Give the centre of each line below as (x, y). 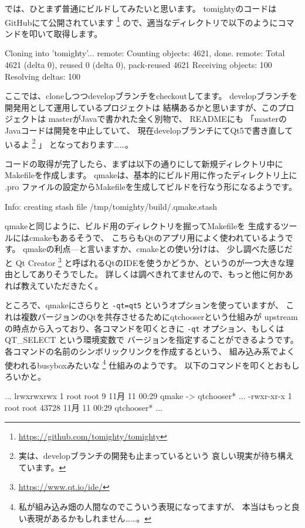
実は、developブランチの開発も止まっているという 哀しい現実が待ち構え (156, 456)
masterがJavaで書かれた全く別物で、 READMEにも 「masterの (167, 119)
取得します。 (78, 33)
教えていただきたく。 (62, 285)
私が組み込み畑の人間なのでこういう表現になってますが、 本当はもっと (155, 506)
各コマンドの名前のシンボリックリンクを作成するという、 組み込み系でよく (150, 351)
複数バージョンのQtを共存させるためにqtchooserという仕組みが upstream (159, 317)
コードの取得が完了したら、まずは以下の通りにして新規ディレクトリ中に (144, 163)
